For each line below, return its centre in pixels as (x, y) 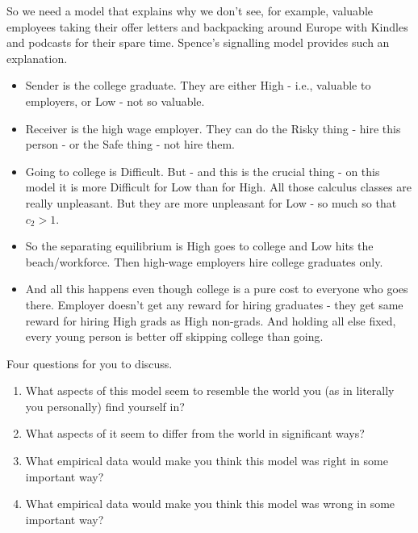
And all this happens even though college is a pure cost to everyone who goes (217, 289)
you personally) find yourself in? (105, 406)
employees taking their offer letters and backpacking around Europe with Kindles (207, 26)
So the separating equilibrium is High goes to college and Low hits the (199, 246)
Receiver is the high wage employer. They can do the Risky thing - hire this (213, 128)
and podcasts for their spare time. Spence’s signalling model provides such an (198, 42)
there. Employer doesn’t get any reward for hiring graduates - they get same (214, 304)
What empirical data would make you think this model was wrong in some (210, 504)
